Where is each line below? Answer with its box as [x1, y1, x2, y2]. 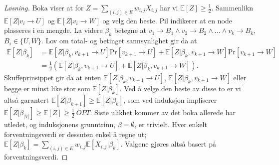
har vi [160, 2, 178, 12]
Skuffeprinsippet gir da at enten [4, 72, 101, 82]
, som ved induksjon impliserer [123, 94, 217, 105]
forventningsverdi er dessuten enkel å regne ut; [4, 129, 147, 139]
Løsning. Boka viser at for [4, 2, 84, 12]
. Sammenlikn [211, 2, 254, 12]
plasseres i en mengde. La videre [4, 25, 103, 35]
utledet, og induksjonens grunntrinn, [4, 119, 116, 129]
